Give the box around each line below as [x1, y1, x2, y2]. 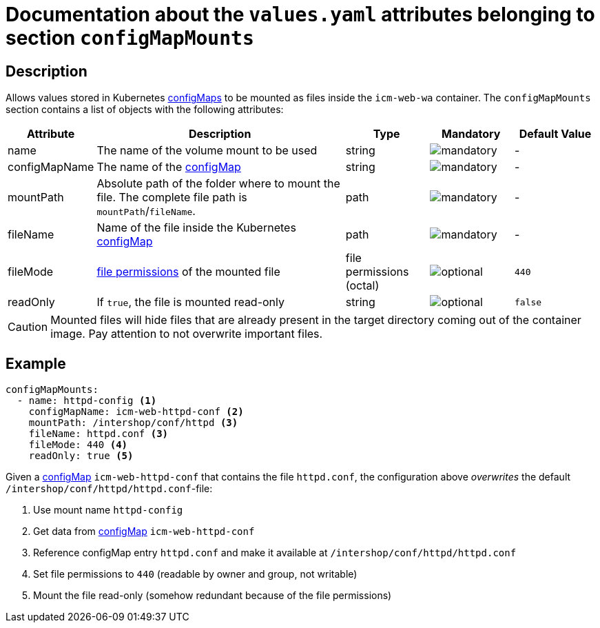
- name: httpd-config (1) [17, 395, 157, 407]
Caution [8, 320, 48, 334]
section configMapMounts [6, 26, 254, 50]
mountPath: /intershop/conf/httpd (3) [28, 417, 238, 429]
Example [6, 354, 66, 372]
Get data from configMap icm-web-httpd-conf [33, 525, 255, 538]
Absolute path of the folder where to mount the [96, 176, 340, 191]
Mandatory [442, 127, 501, 141]
